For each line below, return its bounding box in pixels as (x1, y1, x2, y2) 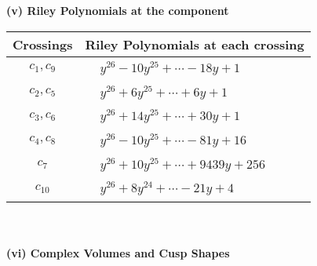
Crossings (13, 35, 73, 53)
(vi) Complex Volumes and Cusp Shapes (6, 244, 230, 261)
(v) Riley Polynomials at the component (6, 2, 229, 18)
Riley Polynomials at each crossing (85, 35, 304, 53)
